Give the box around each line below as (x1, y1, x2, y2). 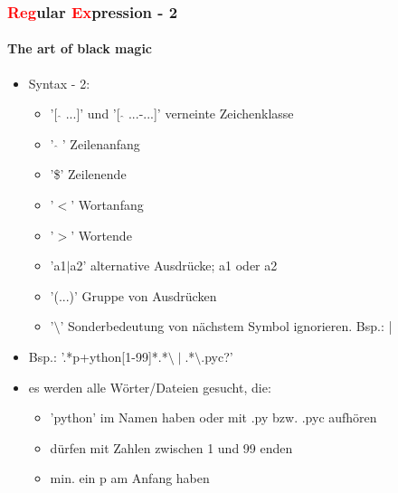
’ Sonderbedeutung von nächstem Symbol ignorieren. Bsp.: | (60, 317, 393, 336)
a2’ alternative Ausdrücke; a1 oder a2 (70, 256, 278, 275)
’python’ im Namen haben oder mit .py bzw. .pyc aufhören (50, 408, 377, 427)
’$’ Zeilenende (50, 165, 127, 184)
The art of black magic (7, 39, 153, 58)
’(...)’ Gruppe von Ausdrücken (50, 286, 217, 305)
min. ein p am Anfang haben (50, 469, 210, 488)
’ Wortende (71, 225, 132, 244)
